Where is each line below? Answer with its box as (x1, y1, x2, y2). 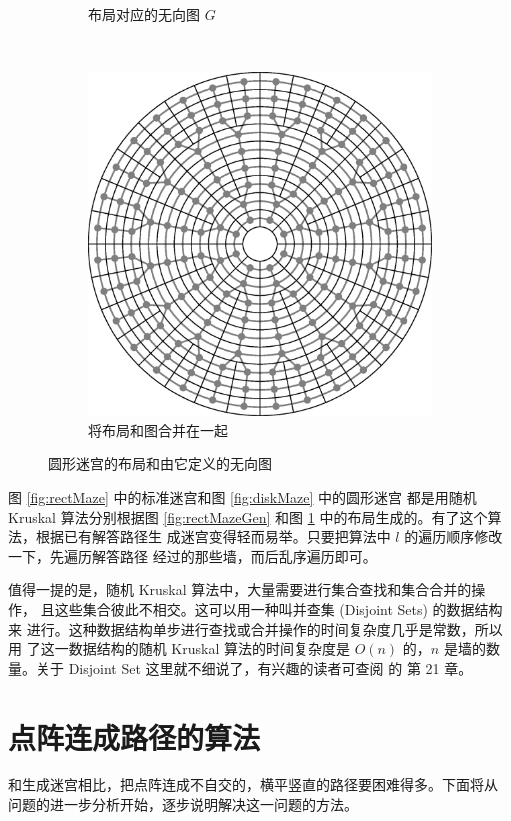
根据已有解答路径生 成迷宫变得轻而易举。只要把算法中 (35, 526, 391, 547)
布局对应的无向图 (88, 4, 200, 24)
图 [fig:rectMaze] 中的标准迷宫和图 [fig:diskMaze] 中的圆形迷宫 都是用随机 (8, 486, 477, 507)
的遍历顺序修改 (404, 526, 503, 547)
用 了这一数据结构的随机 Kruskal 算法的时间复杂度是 (8, 638, 350, 659)
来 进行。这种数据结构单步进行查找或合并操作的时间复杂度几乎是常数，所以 (8, 618, 503, 639)
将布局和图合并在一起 (88, 419, 228, 440)
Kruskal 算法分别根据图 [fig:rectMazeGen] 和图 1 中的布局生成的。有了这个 (8, 506, 488, 527)
